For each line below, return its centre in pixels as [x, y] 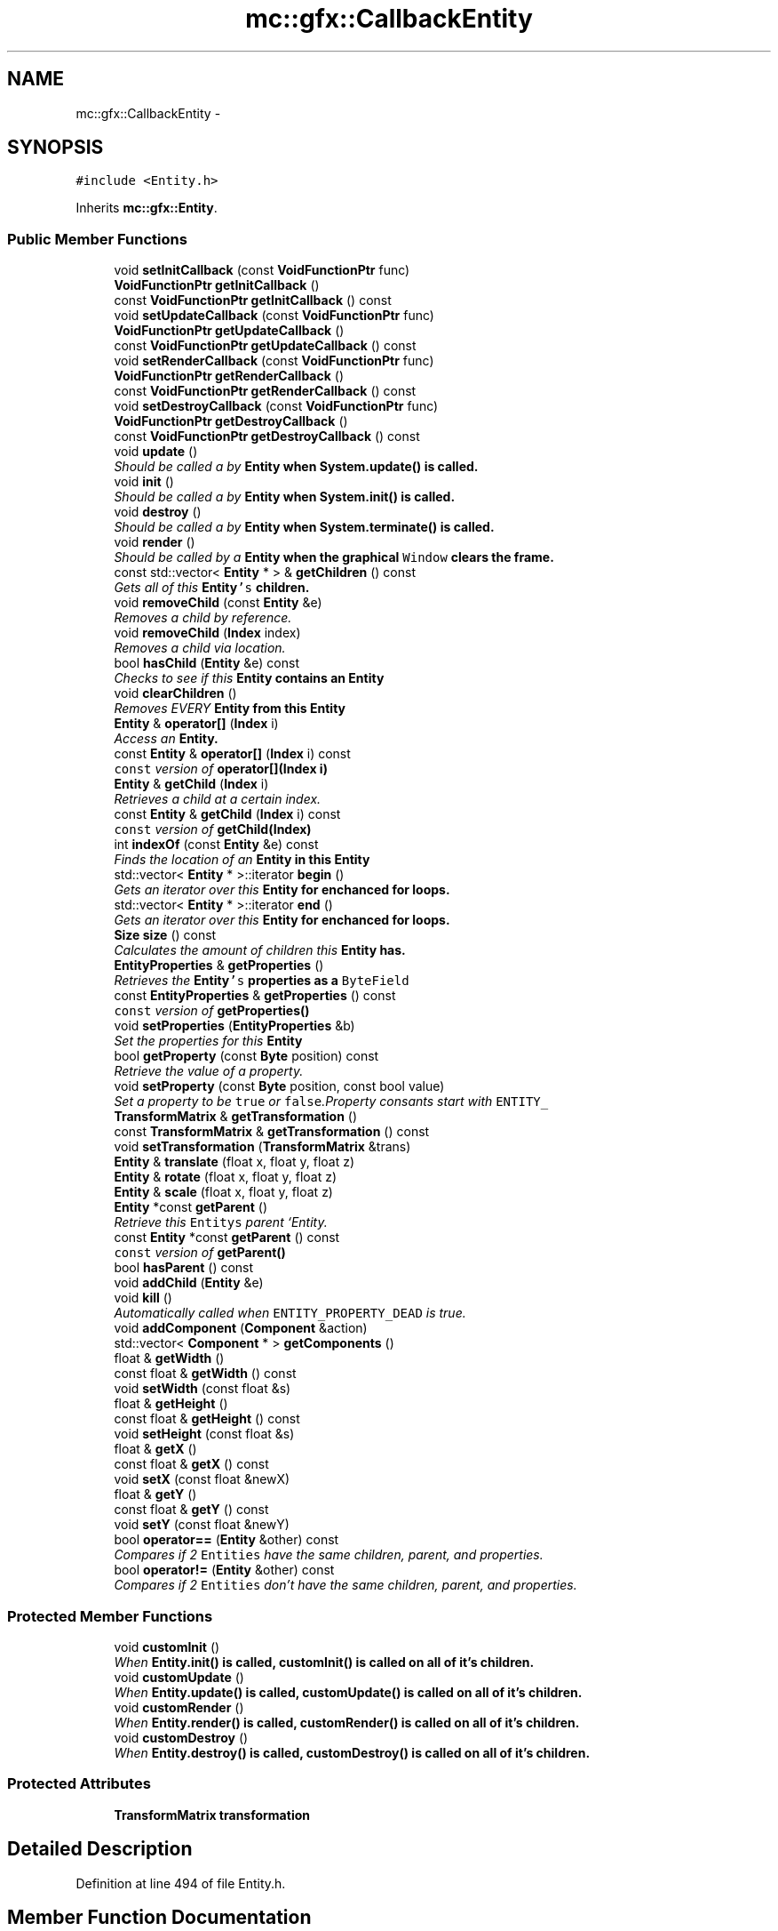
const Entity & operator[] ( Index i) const [232, 754]
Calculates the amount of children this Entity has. [260, 950]
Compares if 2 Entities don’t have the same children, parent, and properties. [345, 1585]
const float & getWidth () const [205, 1374]
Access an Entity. [166, 739]
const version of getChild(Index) [213, 829]
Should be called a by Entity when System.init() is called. [285, 497]
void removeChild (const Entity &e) [218, 603]
